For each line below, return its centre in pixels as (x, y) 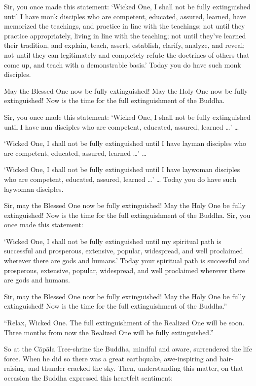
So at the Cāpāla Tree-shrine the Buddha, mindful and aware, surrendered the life (128, 349)
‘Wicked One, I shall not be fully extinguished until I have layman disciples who (125, 143)
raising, (15, 368)
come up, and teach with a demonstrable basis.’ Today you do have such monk (123, 64)
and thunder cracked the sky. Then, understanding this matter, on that (136, 368)
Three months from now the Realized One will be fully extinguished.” (109, 332)
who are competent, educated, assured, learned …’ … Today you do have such (120, 179)
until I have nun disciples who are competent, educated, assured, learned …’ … (122, 126)
